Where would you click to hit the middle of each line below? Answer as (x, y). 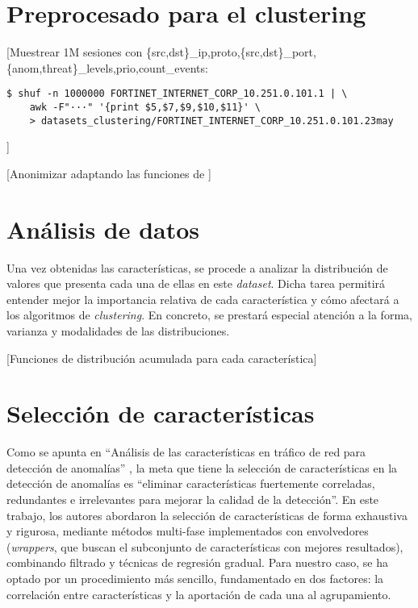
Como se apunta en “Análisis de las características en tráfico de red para (186, 452)
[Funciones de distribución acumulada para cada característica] (162, 358)
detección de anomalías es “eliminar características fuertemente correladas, (191, 483)
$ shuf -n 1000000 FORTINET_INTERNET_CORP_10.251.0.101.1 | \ (177, 94)
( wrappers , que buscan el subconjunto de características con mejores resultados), (205, 546)
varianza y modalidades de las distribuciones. (118, 330)
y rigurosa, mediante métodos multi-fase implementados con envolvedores (188, 531)
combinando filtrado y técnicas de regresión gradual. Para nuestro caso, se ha (197, 562)
